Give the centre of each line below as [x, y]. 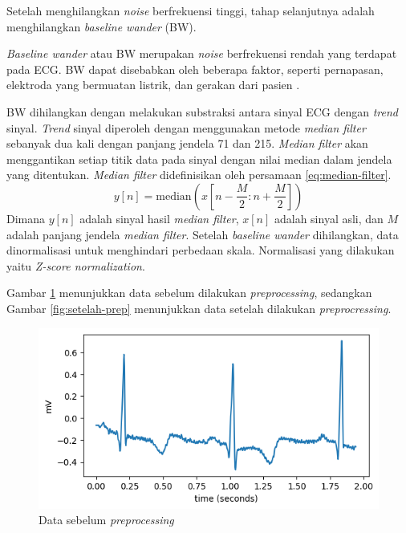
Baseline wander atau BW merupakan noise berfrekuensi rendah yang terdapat [202, 53]
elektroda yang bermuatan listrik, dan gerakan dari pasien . [153, 85]
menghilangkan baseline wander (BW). [101, 26]
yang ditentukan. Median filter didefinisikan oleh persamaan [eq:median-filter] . [199, 175]
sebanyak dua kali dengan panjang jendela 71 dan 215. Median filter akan [187, 143]
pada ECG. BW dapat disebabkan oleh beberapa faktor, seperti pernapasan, [195, 69]
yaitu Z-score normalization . [76, 265]
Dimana [26, 218]
